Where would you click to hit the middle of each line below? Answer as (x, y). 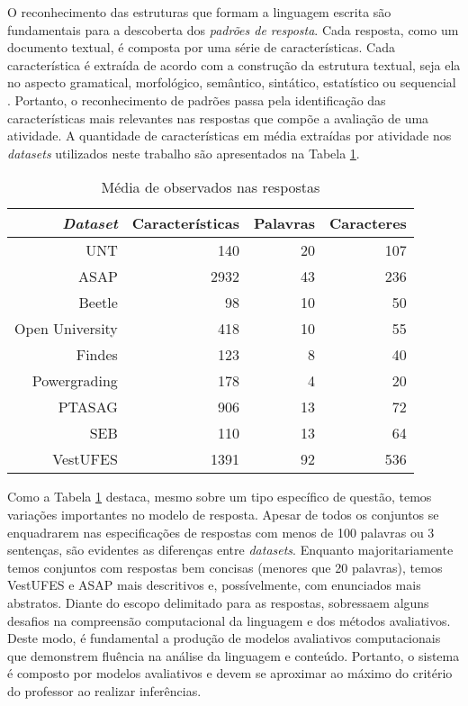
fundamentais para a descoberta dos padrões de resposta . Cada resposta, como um (233, 29)
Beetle (98, 303)
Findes (97, 355)
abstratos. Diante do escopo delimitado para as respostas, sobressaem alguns (218, 602)
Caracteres (368, 223)
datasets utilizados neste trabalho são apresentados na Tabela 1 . (184, 153)
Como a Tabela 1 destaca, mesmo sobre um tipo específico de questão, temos (220, 497)
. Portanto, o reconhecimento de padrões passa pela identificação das (197, 100)
